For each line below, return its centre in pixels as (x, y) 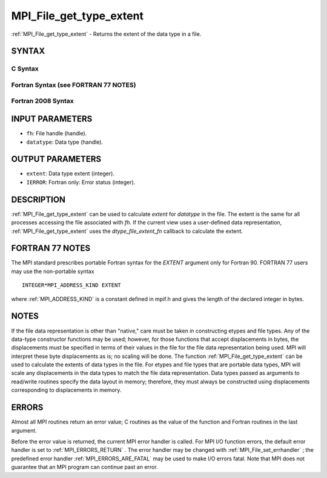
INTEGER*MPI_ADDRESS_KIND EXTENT (71, 285)
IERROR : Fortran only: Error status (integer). (81, 182)
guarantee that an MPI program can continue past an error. (84, 467)
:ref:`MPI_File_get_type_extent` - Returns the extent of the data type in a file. (106, 34)
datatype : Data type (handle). (64, 142)
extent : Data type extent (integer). (71, 173)
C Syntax (25, 69)
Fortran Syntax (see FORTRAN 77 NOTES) (74, 85)
